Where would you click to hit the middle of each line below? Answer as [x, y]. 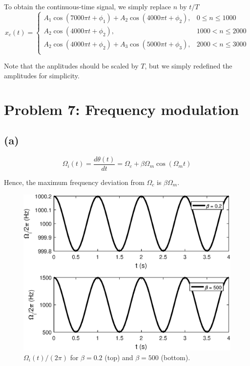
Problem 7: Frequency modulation [122, 109]
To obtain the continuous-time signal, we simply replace [88, 6]
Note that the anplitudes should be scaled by [71, 66]
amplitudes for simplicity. [42, 75]
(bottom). [176, 357]
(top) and [119, 357]
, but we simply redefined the [188, 66]
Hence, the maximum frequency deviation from [74, 182]
